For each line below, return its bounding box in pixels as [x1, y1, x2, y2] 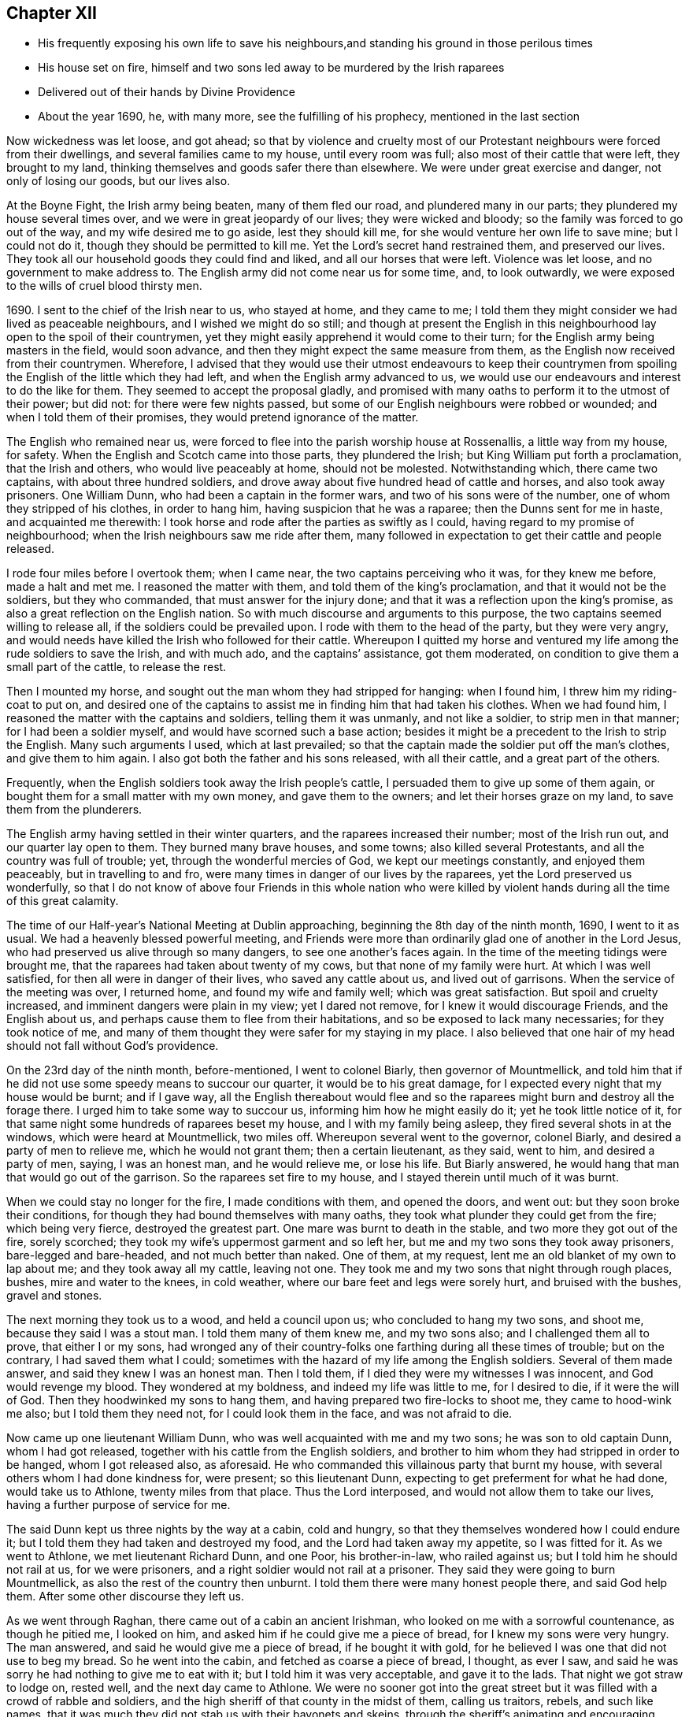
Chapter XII [6, 3, 97, 23]
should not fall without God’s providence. [6, 1039, 219, 1053]
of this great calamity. [6, 894, 119, 908]
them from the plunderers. [6, 803, 143, 817]
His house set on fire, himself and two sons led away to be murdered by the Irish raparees [38, 61, 505, 75]
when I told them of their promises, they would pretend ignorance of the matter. [6, 410, 419, 425]
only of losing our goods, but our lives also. [6, 174, 231, 188]
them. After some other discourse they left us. [6, 1589, 245, 1604]
